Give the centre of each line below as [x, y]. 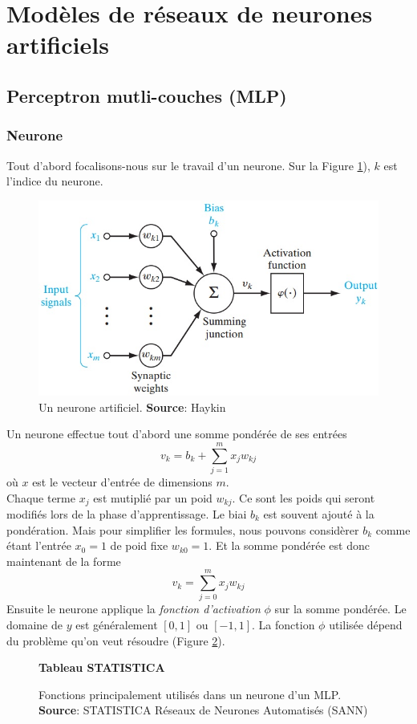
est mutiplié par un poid [153, 497]
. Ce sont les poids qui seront [304, 497]
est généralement [117, 625]
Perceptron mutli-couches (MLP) [147, 95]
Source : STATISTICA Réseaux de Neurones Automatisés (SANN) [203, 710]
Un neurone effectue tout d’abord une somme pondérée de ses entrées [177, 434]
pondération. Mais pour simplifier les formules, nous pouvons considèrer [183, 529]
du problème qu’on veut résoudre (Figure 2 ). [116, 640]
